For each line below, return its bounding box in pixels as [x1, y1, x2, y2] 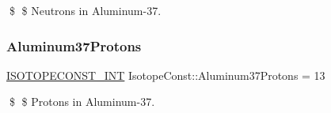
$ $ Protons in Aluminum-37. [9, 93, 155, 110]
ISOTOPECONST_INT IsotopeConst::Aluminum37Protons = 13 [6, 66, 325, 83]
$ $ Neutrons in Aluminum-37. [9, 2, 162, 18]
